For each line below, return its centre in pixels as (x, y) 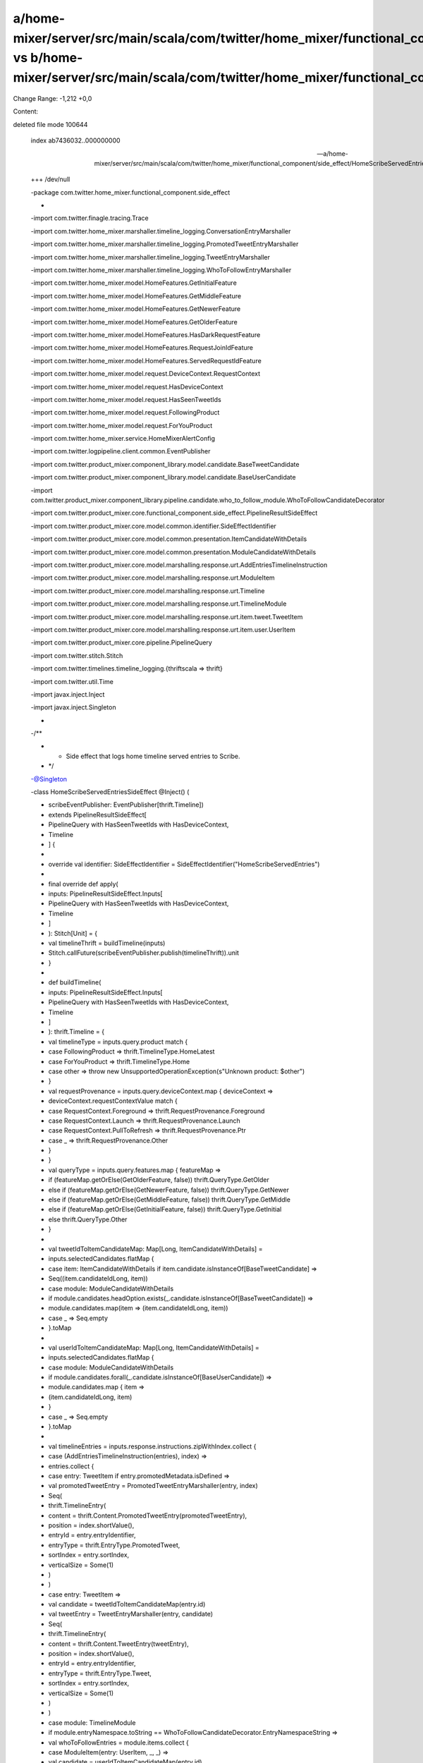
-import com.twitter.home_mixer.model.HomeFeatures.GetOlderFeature (134, 322)
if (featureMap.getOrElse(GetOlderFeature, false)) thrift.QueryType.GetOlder (159, 1180)
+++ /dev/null (50, 179)
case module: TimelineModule (92, 1722)
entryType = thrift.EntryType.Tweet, (100, 1673)
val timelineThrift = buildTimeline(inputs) (107, 943)
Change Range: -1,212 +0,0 (53, 98)
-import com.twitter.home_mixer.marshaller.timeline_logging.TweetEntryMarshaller (151, 257)
